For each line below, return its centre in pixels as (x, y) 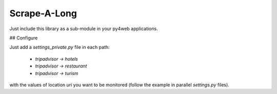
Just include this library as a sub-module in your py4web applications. (84, 29)
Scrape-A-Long (43, 13)
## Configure (24, 38)
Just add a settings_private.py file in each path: (60, 47)
